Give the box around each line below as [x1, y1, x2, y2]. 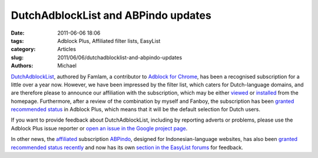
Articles [57, 46, 77, 53]
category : [11, 46, 36, 53]
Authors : [11, 62, 34, 69]
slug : [11, 53, 24, 61]
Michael [57, 62, 77, 69]
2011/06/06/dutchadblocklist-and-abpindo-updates [57, 53, 183, 61]
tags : [11, 37, 24, 44]
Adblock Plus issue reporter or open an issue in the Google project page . [11, 125, 188, 132]
